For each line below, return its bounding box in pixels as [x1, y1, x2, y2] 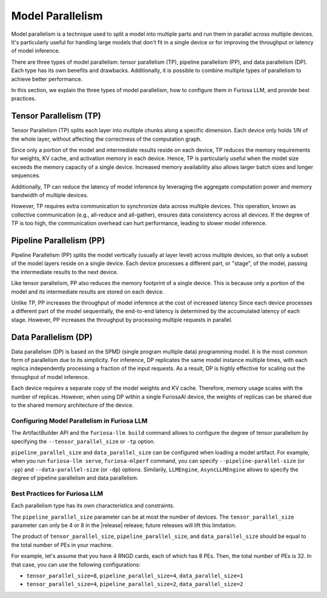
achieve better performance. [11, 75, 83, 82]
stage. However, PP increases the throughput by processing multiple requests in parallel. [11, 316, 233, 323]
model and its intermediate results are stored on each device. [11, 288, 165, 295]
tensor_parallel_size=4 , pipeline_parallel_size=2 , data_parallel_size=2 [26, 580, 243, 588]
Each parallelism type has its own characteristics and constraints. [11, 502, 175, 509]
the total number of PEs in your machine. [11, 541, 113, 548]
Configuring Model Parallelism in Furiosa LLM [11, 416, 148, 425]
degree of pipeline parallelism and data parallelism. [11, 474, 139, 482]
